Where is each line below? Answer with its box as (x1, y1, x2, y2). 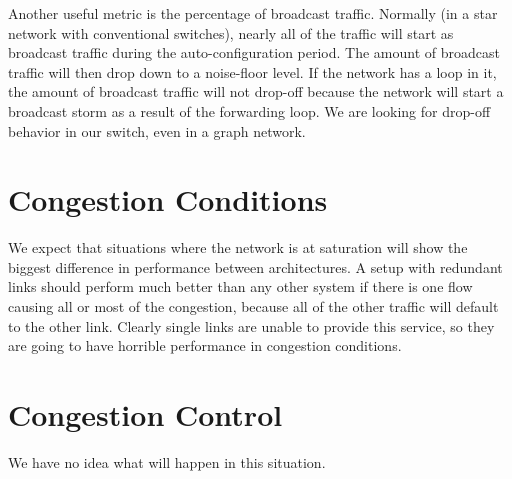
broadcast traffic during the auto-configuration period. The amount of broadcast (8, 42, 500, 63)
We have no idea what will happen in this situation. (8, 451, 326, 472)
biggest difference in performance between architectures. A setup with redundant (8, 256, 503, 277)
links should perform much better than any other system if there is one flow (8, 276, 473, 297)
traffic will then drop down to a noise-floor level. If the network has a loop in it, (8, 61, 497, 82)
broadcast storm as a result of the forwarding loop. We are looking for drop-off (8, 100, 491, 121)
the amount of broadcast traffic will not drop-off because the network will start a (8, 81, 504, 102)
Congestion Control (8, 394, 283, 435)
